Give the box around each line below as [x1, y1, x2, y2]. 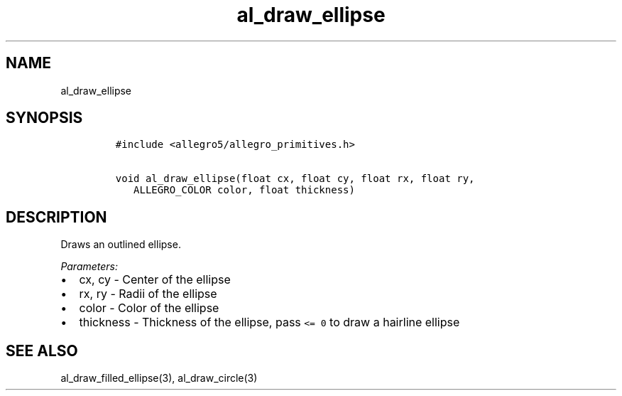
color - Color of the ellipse [79, 301, 219, 316]
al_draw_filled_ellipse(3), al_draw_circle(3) [60, 372, 258, 385]
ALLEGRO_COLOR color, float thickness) [133, 184, 355, 196]
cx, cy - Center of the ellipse [79, 272, 231, 287]
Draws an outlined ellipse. [60, 238, 181, 251]
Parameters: [60, 260, 119, 273]
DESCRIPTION [6, 208, 107, 226]
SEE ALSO [6, 341, 78, 360]
